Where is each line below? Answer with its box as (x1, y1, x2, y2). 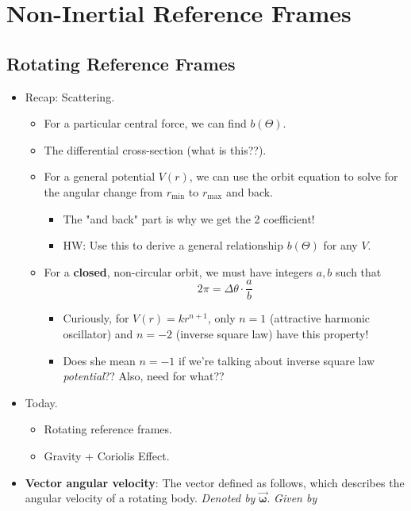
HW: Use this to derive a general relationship (63, 237, 284, 254)
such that (336, 263, 382, 280)
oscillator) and (63, 325, 133, 341)
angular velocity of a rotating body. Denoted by (25, 490, 255, 506)
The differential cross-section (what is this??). (44, 141, 267, 158)
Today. (25, 394, 58, 410)
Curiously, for (63, 310, 129, 326)
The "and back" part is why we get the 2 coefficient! (63, 210, 315, 227)
